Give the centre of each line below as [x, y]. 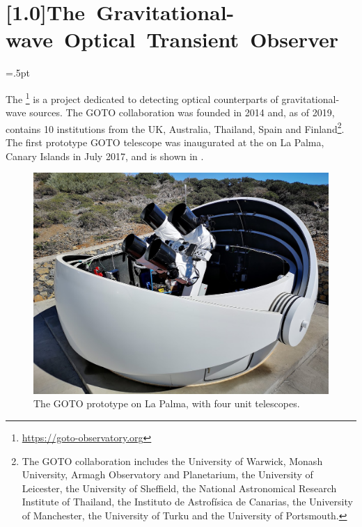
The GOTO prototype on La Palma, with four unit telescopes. [167, 403]
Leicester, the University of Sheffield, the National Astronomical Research [179, 488]
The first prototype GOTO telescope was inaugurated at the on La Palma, [165, 142]
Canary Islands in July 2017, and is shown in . [105, 156]
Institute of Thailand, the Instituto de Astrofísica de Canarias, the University [187, 502]
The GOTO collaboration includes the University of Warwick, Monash [172, 461]
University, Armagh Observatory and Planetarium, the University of [167, 474]
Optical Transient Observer [202, 39]
